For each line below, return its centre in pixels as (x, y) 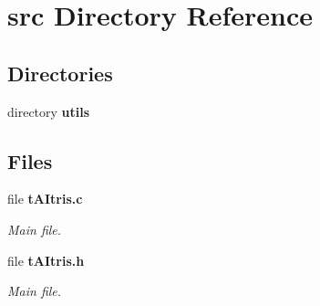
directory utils (49, 111)
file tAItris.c (45, 199)
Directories (60, 73)
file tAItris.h (46, 260)
